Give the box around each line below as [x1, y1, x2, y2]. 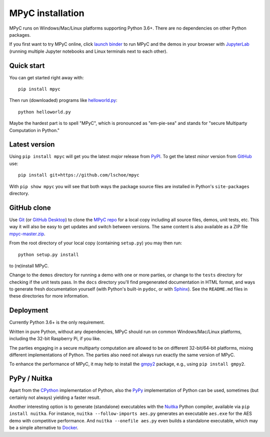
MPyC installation [9, 8, 84, 19]
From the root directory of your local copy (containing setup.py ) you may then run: [9, 240, 182, 246]
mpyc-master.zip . [9, 231, 45, 237]
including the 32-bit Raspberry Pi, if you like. [9, 336, 101, 342]
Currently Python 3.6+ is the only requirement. [9, 319, 105, 326]
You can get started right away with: [9, 74, 84, 80]
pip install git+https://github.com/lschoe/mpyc [18, 172, 139, 178]
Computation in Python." [9, 127, 60, 133]
